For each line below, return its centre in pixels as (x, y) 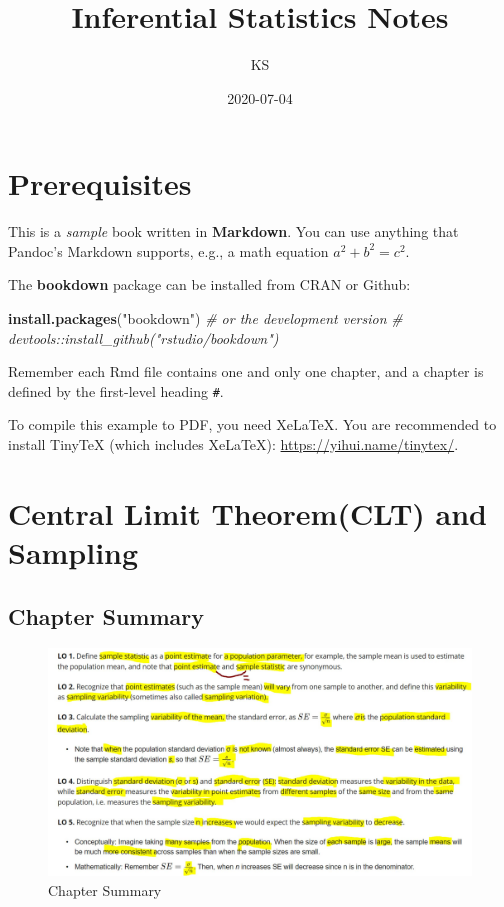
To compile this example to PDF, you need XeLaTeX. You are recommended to (252, 424)
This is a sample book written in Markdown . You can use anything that (233, 231)
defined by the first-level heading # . (116, 390)
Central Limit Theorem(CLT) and (247, 512)
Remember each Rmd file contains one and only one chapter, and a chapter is (246, 371)
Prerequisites (100, 183)
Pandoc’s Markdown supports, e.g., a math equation (168, 250)
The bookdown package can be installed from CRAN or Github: (209, 284)
